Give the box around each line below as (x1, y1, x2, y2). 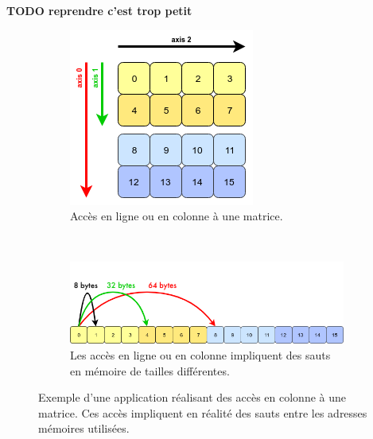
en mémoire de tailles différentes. (70, 362, 230, 379)
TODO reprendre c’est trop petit (6, 2, 192, 18)
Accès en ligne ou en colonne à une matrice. (70, 208, 283, 224)
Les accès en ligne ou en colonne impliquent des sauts (70, 347, 331, 363)
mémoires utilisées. (38, 420, 130, 437)
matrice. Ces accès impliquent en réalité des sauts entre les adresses (38, 404, 367, 421)
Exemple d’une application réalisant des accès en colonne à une (38, 389, 347, 406)
